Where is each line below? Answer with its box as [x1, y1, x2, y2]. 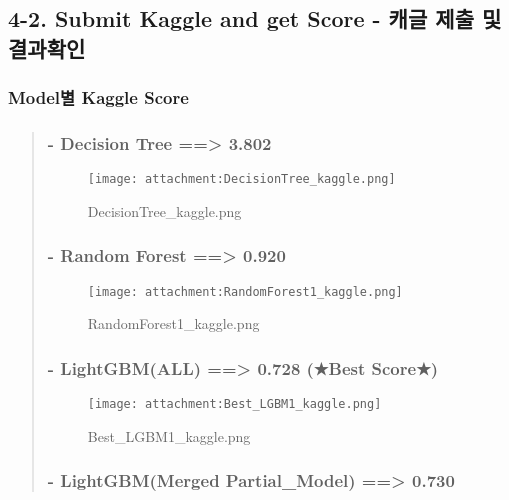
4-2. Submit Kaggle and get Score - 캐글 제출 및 [8, 3, 502, 34]
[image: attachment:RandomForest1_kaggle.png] [87, 284, 403, 299]
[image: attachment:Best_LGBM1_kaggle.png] [87, 397, 382, 412]
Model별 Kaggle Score [8, 85, 189, 110]
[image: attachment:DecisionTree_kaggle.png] [87, 172, 396, 187]
